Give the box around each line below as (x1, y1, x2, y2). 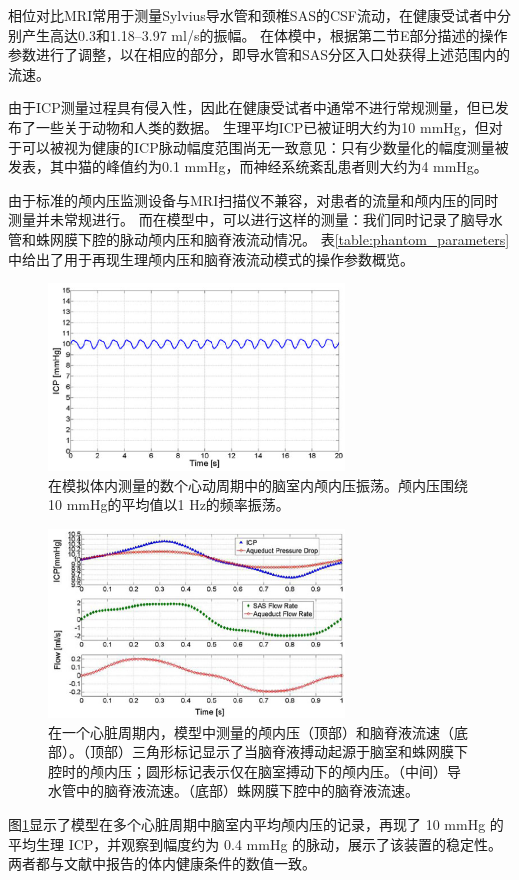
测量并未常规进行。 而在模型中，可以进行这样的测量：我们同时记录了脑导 (8, 209, 489, 230)
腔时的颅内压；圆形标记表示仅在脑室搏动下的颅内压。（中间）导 (48, 760, 461, 781)
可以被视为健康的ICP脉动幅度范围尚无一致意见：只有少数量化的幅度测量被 (21, 136, 509, 157)
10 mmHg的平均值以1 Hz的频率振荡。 (48, 494, 290, 515)
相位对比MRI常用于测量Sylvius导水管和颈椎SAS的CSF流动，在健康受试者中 (8, 5, 497, 25)
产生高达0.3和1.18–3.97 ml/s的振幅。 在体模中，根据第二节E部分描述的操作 (21, 24, 508, 45)
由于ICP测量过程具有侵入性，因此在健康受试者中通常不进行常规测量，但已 (8, 97, 495, 118)
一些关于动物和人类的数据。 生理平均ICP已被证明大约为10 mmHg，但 (35, 116, 489, 137)
